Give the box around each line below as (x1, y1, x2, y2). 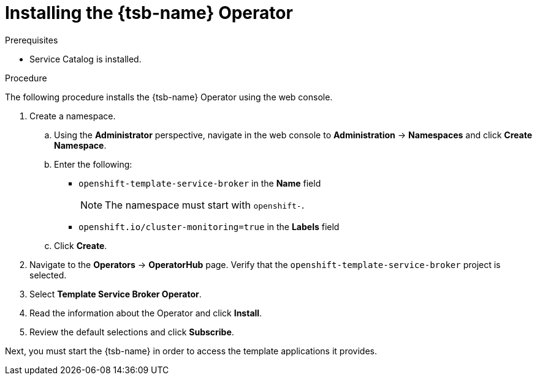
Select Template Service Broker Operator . (29, 288, 202, 299)
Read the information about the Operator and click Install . (29, 307, 262, 318)
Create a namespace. (29, 110, 116, 121)
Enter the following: (54, 158, 132, 170)
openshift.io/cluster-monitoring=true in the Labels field (78, 221, 340, 232)
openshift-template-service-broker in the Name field (78, 177, 321, 188)
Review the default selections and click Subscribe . (29, 326, 234, 337)
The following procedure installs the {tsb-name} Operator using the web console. (5, 91, 333, 102)
